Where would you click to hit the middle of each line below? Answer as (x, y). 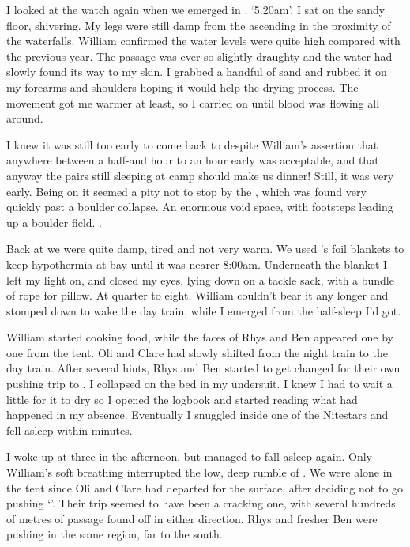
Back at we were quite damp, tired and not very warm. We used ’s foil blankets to (205, 249)
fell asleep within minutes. (70, 430)
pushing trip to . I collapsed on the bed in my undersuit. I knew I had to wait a (199, 384)
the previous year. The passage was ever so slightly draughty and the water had (199, 56)
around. (25, 118)
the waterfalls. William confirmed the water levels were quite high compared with (203, 41)
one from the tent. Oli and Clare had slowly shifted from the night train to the (197, 352)
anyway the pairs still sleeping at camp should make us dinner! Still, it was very (200, 175)
